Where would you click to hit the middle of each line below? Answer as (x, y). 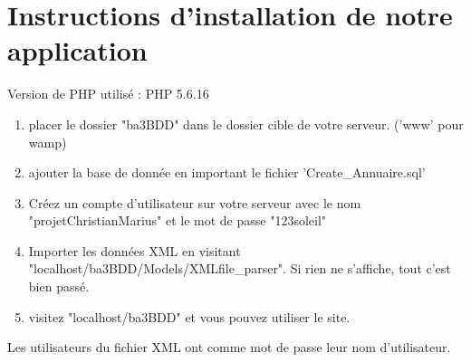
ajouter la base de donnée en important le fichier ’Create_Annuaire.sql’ (227, 172)
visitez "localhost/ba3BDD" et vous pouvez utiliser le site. (189, 316)
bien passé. (59, 286)
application (77, 50)
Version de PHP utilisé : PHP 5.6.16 (108, 94)
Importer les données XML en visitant (135, 250)
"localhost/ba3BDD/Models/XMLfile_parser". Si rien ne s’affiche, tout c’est (240, 268)
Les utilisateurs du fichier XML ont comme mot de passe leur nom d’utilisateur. (229, 347)
